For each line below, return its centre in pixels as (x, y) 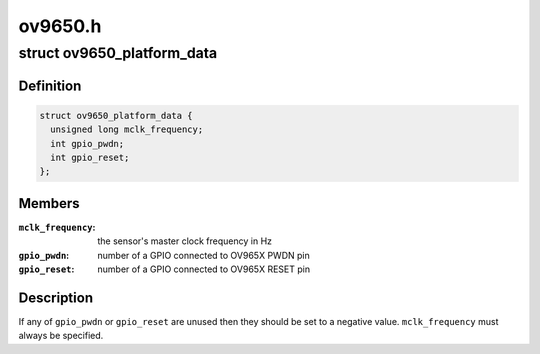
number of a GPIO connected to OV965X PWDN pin (203, 255)
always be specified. (61, 336)
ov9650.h (60, 26)
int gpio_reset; (90, 157)
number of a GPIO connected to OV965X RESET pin (203, 269)
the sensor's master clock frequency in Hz (185, 241)
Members (49, 203)
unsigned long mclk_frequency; (127, 129)
